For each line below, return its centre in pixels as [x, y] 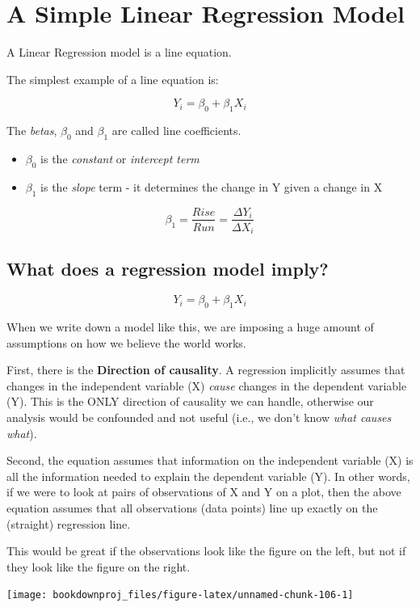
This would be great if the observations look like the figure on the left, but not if [206, 551]
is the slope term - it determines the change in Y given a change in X [212, 186]
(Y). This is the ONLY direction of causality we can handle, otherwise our [190, 401]
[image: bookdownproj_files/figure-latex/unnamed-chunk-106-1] [180, 595]
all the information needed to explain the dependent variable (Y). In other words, [208, 476]
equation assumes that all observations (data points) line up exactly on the [192, 507]
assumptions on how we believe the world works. [126, 342]
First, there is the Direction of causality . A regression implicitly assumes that [206, 370]
